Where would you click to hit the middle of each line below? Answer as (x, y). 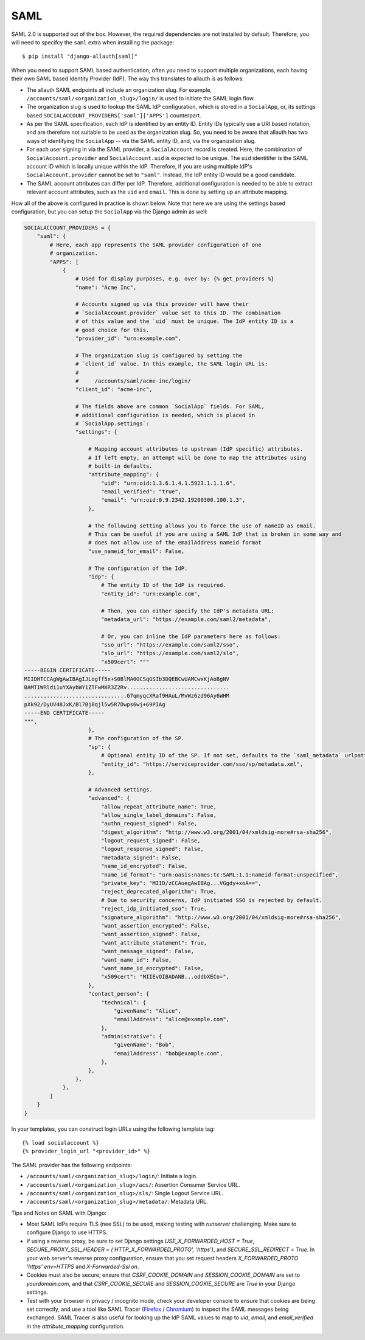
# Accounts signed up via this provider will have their (162, 304)
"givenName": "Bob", (144, 1045)
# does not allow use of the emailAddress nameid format (175, 543)
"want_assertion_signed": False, (151, 934)
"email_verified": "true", (141, 492)
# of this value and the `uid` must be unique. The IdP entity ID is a (184, 321)
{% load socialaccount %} (61, 1143)
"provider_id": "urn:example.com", (128, 338)
